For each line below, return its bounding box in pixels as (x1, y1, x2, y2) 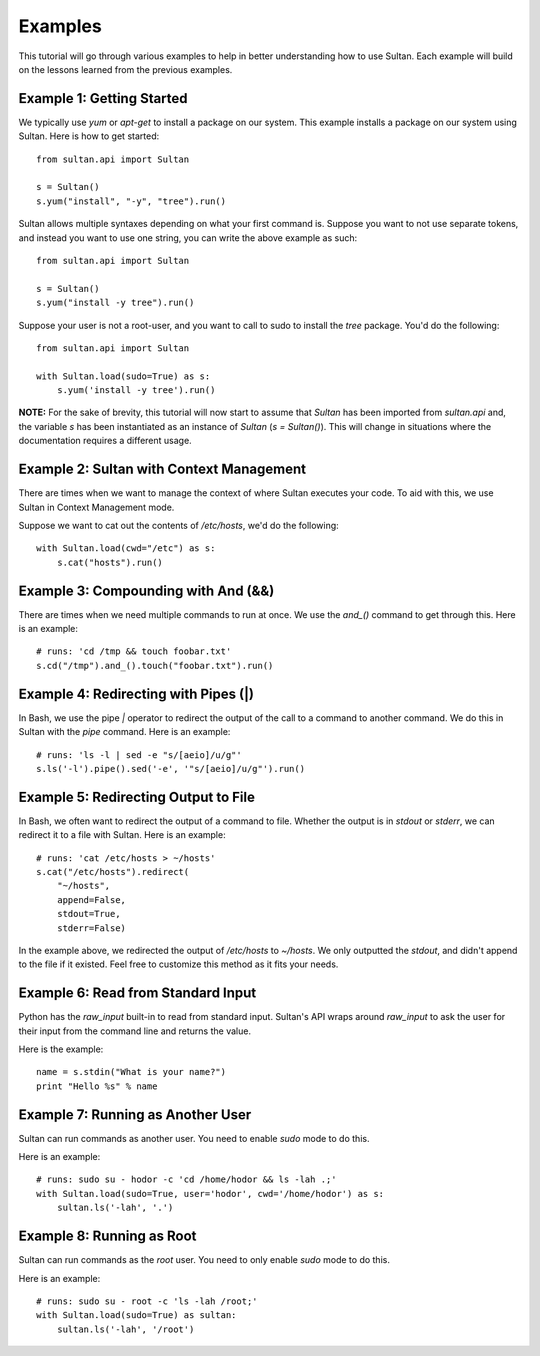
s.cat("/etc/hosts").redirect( (36, 866, 190, 877)
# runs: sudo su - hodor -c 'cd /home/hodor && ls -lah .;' (36, 1174, 337, 1185)
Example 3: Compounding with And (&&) (18, 582, 275, 599)
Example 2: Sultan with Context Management (18, 461, 307, 478)
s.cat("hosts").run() (56, 556, 164, 568)
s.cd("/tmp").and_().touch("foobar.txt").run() (36, 660, 274, 671)
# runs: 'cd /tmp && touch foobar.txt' (36, 646, 232, 657)
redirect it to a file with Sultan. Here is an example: (18, 829, 226, 841)
